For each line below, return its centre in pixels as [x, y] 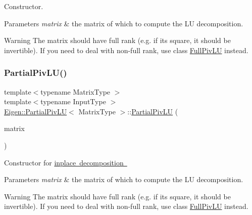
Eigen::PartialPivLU [36, 111]
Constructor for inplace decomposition [64, 162]
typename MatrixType [75, 91]
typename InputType [73, 101]
